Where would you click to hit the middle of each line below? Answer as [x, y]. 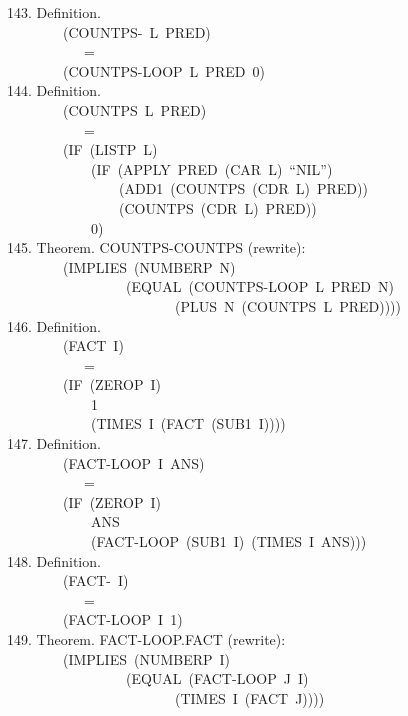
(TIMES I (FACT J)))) [249, 697]
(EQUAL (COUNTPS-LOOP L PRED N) [259, 286]
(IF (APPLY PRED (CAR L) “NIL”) [211, 168]
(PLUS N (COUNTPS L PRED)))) [287, 305]
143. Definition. [54, 12]
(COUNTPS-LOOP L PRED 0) [163, 70]
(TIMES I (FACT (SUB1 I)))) [188, 423]
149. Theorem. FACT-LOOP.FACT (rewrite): [146, 639]
